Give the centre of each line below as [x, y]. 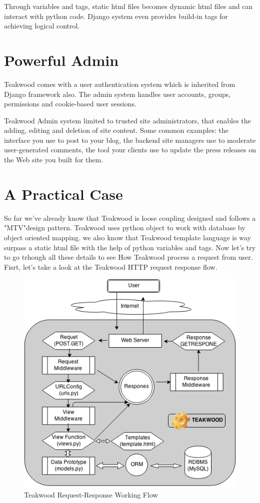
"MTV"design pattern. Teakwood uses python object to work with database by [125, 228]
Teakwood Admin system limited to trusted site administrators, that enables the [127, 120]
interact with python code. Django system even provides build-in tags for [116, 16]
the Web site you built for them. [54, 160]
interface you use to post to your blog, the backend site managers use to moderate [130, 140]
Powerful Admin [61, 60]
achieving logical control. [42, 26]
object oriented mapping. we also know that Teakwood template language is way [128, 237]
